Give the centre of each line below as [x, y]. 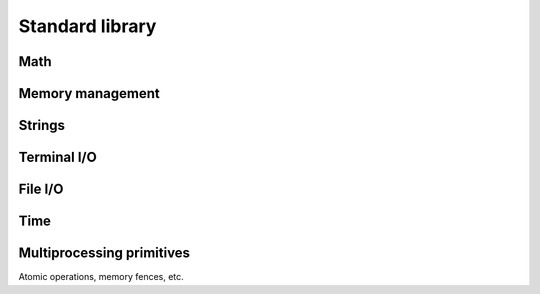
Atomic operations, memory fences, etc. [101, 277]
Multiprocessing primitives [104, 253]
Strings [41, 125]
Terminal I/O [57, 157]
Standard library [87, 26]
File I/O [41, 189]
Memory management [89, 93]
